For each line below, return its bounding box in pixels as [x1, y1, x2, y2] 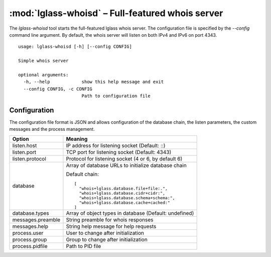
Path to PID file [66, 242, 101, 249]
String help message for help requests [66, 223, 157, 230]
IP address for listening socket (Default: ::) [66, 142, 166, 149]
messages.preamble [12, 216, 61, 223]
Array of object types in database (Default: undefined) [66, 209, 194, 216]
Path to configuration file [81, 93, 151, 99]
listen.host [12, 142, 37, 149]
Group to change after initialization [66, 236, 148, 243]
